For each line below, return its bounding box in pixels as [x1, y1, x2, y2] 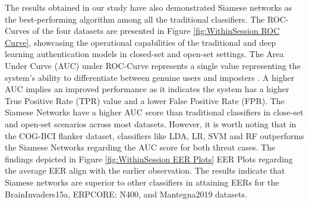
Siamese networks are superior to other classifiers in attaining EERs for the [5, 175, 279, 188]
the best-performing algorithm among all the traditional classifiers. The [5, 12, 265, 25]
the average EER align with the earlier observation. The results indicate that [5, 164, 285, 177]
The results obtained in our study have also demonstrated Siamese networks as [5, 1, 292, 13]
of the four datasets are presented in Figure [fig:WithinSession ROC [32, 24, 280, 37]
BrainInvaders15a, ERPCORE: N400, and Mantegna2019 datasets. [5, 187, 247, 200]
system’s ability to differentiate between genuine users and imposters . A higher [5, 71, 295, 83]
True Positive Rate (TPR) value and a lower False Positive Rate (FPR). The [5, 94, 285, 106]
